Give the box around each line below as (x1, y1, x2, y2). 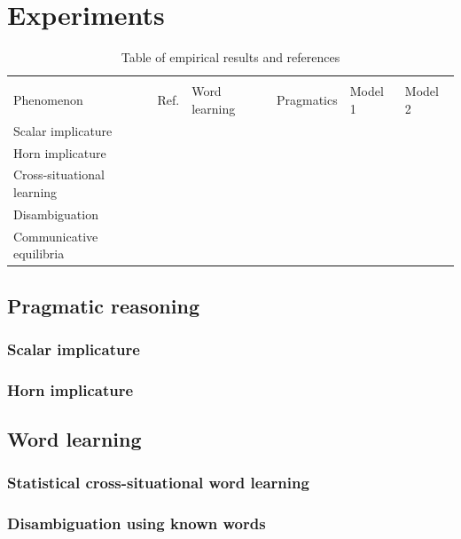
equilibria (13, 244, 65, 263)
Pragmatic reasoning (7, 291, 199, 319)
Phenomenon (13, 91, 83, 109)
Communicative (13, 226, 98, 245)
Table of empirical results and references (121, 48, 340, 67)
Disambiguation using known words (7, 512, 266, 535)
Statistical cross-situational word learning (7, 472, 309, 494)
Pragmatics (276, 91, 338, 109)
